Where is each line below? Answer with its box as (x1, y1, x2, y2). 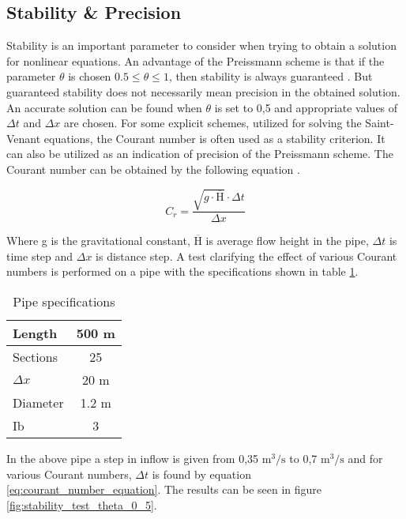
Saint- (365, 115, 394, 131)
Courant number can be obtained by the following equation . (6, 160, 300, 177)
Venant (6, 130, 41, 146)
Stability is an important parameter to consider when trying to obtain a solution (6, 37, 397, 54)
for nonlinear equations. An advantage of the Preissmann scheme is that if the (6, 52, 385, 69)
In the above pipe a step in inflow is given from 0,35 (6, 449, 259, 466)
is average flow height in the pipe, (205, 232, 369, 249)
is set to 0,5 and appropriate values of (214, 99, 398, 115)
